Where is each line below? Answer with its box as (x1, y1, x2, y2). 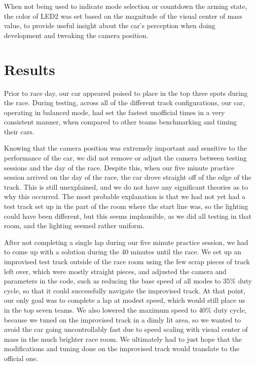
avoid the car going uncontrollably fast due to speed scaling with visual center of (4, 324, 248, 334)
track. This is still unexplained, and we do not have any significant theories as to (4, 181, 248, 192)
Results (4, 59, 55, 79)
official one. (4, 353, 38, 363)
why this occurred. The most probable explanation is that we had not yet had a (4, 191, 246, 202)
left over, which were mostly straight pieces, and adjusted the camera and (4, 266, 227, 276)
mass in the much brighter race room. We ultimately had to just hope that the (4, 333, 242, 344)
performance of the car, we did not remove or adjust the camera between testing (4, 153, 247, 163)
